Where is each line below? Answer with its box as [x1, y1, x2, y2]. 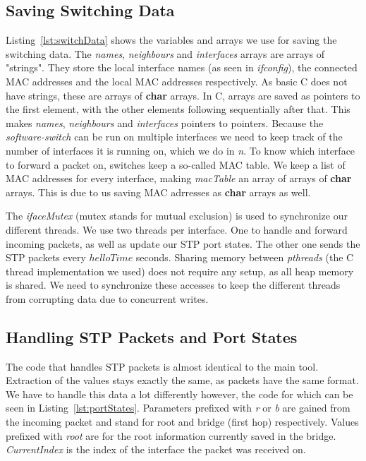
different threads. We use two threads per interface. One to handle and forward [6, 222, 348, 237]
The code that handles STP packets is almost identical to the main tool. [6, 359, 319, 373]
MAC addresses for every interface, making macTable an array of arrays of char [6, 171, 352, 186]
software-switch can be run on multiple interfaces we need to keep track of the [6, 129, 343, 144]
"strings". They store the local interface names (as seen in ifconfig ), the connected [6, 60, 358, 75]
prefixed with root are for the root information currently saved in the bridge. [6, 428, 336, 443]
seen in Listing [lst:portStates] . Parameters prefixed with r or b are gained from [6, 400, 350, 415]
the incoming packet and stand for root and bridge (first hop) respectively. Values [6, 414, 359, 429]
